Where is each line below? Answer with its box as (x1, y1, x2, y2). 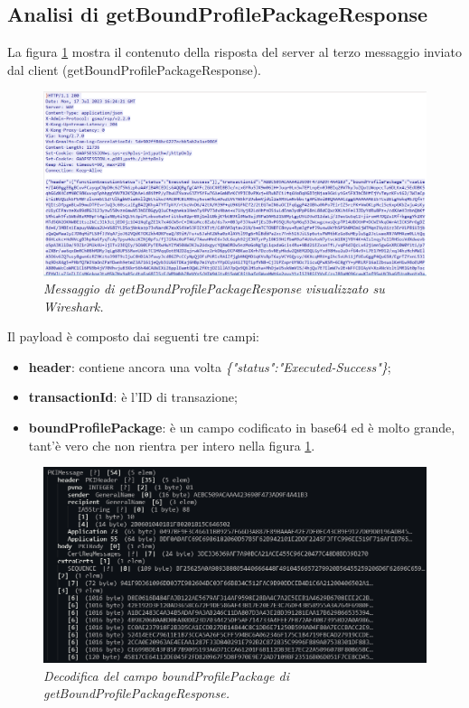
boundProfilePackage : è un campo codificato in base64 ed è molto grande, (28, 418, 455, 437)
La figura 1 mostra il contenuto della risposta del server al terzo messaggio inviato (7, 42, 462, 61)
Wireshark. (43, 296, 104, 315)
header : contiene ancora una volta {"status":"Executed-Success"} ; (28, 357, 391, 376)
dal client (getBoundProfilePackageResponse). (7, 60, 261, 79)
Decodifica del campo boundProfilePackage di (43, 666, 289, 685)
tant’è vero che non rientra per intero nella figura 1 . (28, 435, 315, 454)
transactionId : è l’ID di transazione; (28, 387, 238, 406)
